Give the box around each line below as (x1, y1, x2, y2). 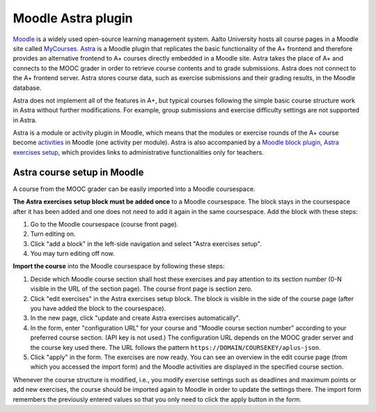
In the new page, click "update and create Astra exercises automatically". (30, 314, 240, 322)
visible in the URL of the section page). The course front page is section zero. (30, 284, 253, 293)
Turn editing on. (30, 230, 76, 238)
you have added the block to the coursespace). (30, 304, 166, 313)
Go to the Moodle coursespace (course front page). (30, 220, 179, 228)
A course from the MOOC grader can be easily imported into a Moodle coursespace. (13, 185, 256, 193)
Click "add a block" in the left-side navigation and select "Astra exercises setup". (30, 239, 262, 247)
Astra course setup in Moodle (13, 166, 144, 178)
